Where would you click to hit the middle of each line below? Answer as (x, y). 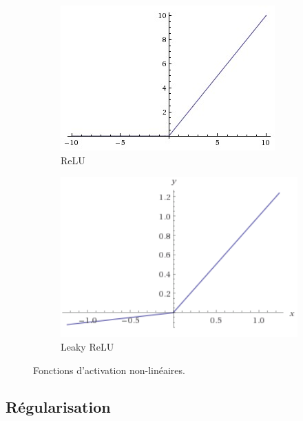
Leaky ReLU (87, 346)
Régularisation (58, 407)
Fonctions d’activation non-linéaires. (109, 370)
